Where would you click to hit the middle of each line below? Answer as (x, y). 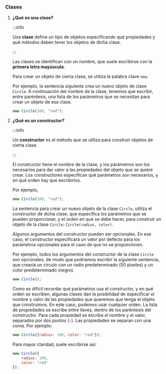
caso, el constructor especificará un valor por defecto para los (76, 239)
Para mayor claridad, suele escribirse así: (54, 344)
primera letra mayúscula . (39, 67)
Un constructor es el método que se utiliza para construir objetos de (83, 140)
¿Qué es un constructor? (38, 121)
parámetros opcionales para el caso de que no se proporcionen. (78, 245)
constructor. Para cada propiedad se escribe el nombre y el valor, (79, 315)
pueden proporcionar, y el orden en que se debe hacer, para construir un (87, 219)
